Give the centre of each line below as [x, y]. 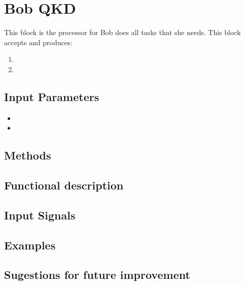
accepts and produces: [38, 42]
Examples [30, 245]
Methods [28, 155]
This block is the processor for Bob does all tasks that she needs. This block [123, 32]
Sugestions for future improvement [97, 275]
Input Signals [40, 215]
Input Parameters [52, 96]
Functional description [64, 185]
